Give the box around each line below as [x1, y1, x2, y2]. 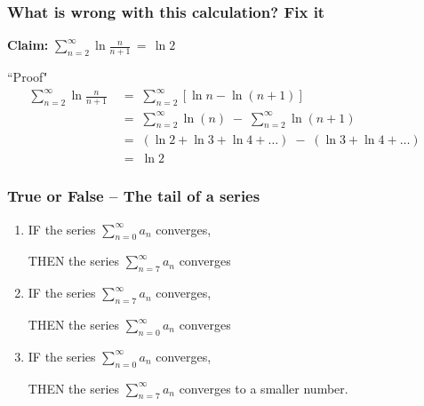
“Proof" [7, 68, 48, 86]
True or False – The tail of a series [7, 185, 260, 207]
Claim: [7, 36, 49, 54]
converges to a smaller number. [179, 378, 348, 397]
